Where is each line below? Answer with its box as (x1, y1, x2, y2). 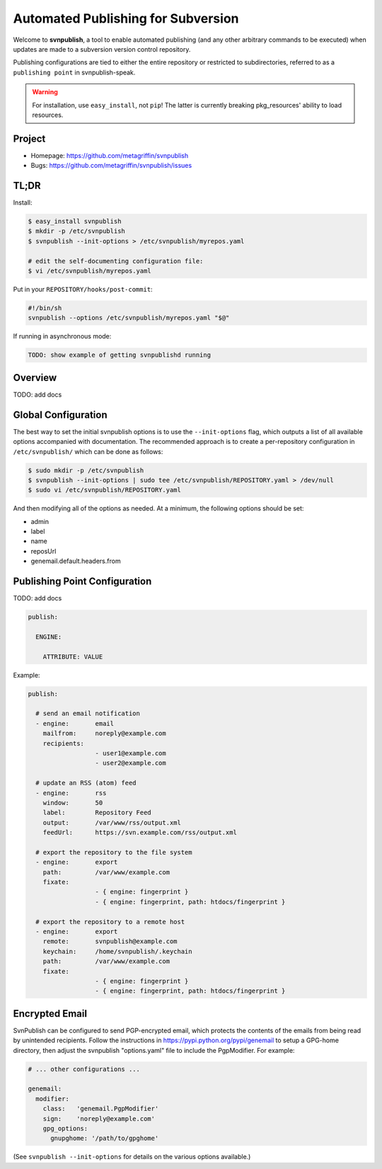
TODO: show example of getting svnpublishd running (28, 351, 212, 359)
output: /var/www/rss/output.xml (42, 819, 182, 826)
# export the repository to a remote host (35, 918, 185, 925)
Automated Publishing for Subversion (13, 11, 239, 26)
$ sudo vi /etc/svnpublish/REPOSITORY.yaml (28, 486, 182, 494)
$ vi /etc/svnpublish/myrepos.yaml (28, 267, 151, 275)
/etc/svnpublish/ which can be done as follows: (13, 447, 163, 456)
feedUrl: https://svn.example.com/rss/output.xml (42, 828, 237, 837)
